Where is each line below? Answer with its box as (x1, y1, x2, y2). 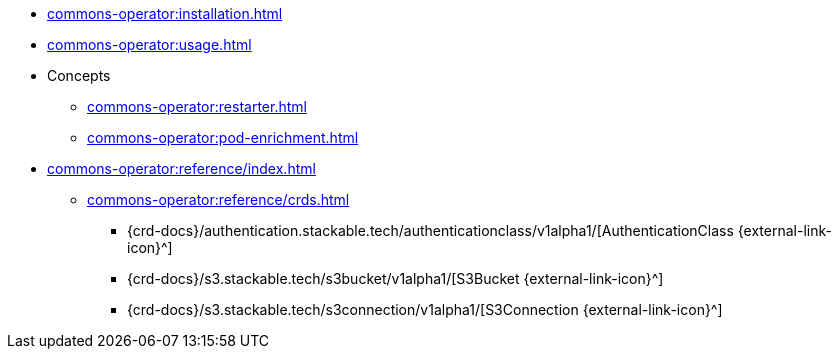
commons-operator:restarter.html (87, 98, 307, 115)
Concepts (47, 67, 111, 84)
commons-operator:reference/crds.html (87, 191, 350, 208)
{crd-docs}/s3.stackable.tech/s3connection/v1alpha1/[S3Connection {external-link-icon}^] (127, 301, 723, 318)
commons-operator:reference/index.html (47, 160, 316, 177)
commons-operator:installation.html (47, 5, 283, 22)
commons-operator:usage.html (47, 36, 252, 53)
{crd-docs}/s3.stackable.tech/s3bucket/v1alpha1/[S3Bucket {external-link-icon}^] (127, 270, 664, 287)
